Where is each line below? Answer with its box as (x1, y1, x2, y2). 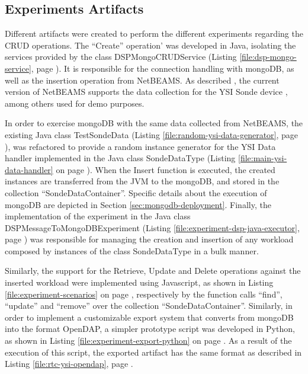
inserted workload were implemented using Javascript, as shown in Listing (5, 276, 274, 289)
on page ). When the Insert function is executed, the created (56, 163, 275, 175)
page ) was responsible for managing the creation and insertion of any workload (5, 233, 294, 245)
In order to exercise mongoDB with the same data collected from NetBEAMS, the (5, 117, 303, 129)
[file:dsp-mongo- (239, 50, 297, 63)
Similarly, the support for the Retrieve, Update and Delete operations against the (5, 264, 301, 277)
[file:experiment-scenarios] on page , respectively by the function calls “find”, (5, 287, 283, 300)
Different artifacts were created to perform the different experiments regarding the (5, 27, 303, 40)
